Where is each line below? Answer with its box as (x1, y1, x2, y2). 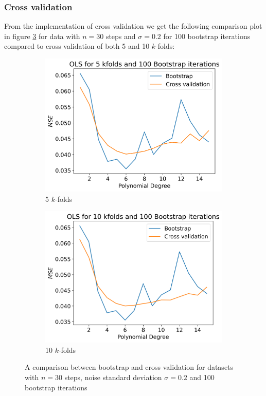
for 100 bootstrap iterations (163, 30, 251, 41)
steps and (105, 30, 136, 41)
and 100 (189, 371, 215, 382)
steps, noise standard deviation (64, 371, 162, 382)
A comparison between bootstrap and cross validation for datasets (25, 362, 234, 372)
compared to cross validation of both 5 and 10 (4, 41, 150, 51)
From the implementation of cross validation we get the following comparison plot (4, 21, 262, 31)
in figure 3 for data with (4, 30, 80, 41)
